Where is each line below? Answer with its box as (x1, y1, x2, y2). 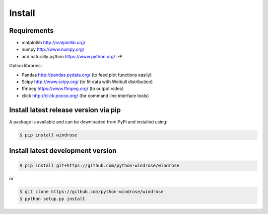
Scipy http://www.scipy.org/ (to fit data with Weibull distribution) (21, 79, 153, 85)
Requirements (9, 26, 54, 35)
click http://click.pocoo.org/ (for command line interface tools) (21, 93, 149, 99)
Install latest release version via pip (9, 106, 121, 114)
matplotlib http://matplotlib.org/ (21, 40, 86, 46)
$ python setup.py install (19, 196, 85, 202)
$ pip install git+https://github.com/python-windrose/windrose (19, 163, 180, 169)
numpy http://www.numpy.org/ (21, 46, 84, 52)
